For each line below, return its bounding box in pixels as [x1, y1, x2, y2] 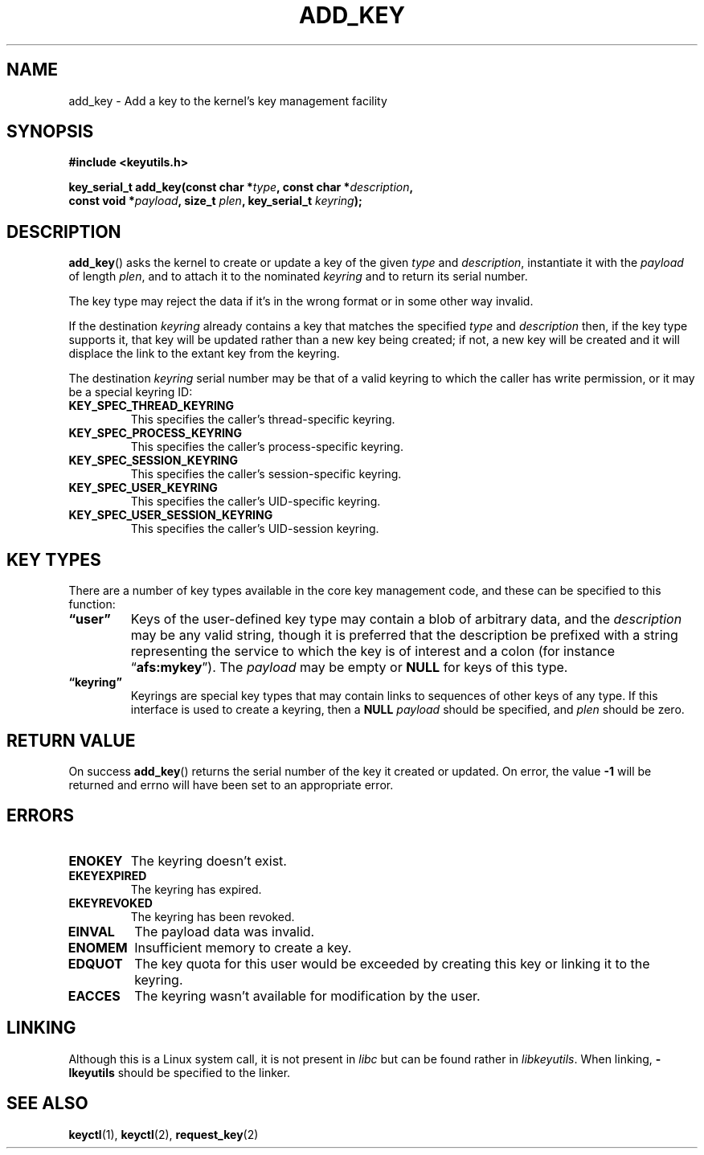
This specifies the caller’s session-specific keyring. [130, 467, 402, 481]
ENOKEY [68, 852, 123, 869]
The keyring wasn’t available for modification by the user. [134, 987, 481, 1004]
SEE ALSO [6, 1093, 88, 1114]
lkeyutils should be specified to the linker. [68, 1065, 291, 1079]
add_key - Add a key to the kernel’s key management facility [68, 93, 387, 108]
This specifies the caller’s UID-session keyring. [130, 522, 379, 536]
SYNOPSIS [6, 121, 94, 142]
